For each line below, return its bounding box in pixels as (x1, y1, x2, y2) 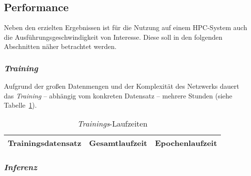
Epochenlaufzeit (155, 137, 218, 148)
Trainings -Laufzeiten (77, 117, 148, 129)
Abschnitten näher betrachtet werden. (4, 41, 117, 51)
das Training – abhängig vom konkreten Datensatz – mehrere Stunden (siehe (4, 90, 233, 100)
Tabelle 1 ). (4, 100, 37, 110)
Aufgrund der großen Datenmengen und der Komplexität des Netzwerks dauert (4, 81, 239, 91)
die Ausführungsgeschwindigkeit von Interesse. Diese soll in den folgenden (4, 32, 222, 42)
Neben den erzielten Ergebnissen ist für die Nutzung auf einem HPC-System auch (4, 22, 247, 32)
